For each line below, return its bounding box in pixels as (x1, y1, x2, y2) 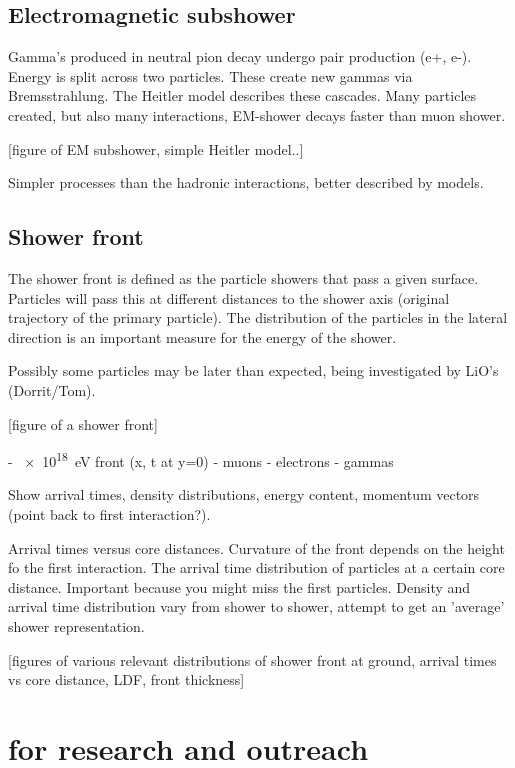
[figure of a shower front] (8, 413, 158, 434)
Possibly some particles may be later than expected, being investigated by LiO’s (8, 360, 499, 381)
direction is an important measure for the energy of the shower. (8, 326, 397, 347)
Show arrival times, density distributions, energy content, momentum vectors (8, 484, 480, 505)
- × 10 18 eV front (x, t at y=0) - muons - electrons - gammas (8, 448, 394, 471)
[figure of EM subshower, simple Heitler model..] (8, 138, 304, 159)
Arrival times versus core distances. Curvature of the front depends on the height (8, 537, 505, 558)
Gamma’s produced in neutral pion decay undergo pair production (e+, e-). (8, 46, 472, 67)
